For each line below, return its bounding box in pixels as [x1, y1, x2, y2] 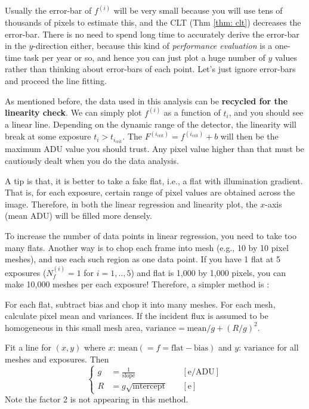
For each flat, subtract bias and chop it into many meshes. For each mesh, [5, 298, 276, 310]
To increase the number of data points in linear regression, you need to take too [5, 229, 296, 241]
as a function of [163, 106, 221, 119]
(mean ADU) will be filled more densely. [5, 209, 152, 222]
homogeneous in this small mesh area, [5, 321, 143, 333]
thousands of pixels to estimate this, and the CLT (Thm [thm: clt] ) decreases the [5, 16, 301, 29]
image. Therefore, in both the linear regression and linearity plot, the [5, 197, 258, 210]
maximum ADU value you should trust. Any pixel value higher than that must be [5, 142, 304, 155]
